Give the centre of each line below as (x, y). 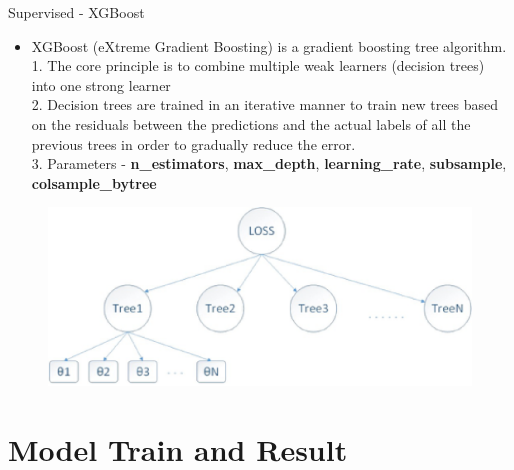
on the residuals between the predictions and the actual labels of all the (251, 123)
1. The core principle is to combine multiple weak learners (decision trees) (258, 65)
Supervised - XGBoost (76, 12)
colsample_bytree (94, 182)
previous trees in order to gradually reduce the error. (193, 143)
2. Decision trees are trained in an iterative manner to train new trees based (265, 104)
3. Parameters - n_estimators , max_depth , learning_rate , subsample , (269, 163)
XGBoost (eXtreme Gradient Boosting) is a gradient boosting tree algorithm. (269, 45)
